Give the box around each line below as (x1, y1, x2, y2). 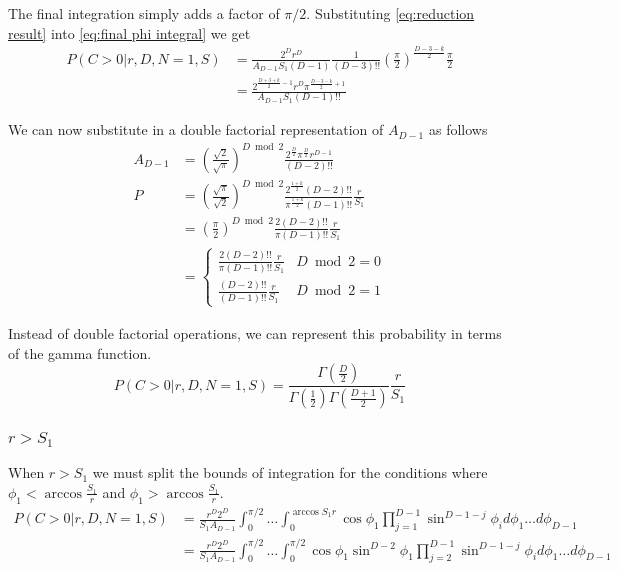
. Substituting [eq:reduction (306, 3, 475, 23)
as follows (428, 119, 488, 140)
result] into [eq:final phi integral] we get (8, 22, 251, 43)
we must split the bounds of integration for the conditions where (92, 462, 488, 483)
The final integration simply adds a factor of (8, 3, 280, 23)
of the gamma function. (8, 342, 152, 363)
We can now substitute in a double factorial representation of (8, 119, 384, 140)
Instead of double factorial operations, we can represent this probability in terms (8, 323, 502, 343)
